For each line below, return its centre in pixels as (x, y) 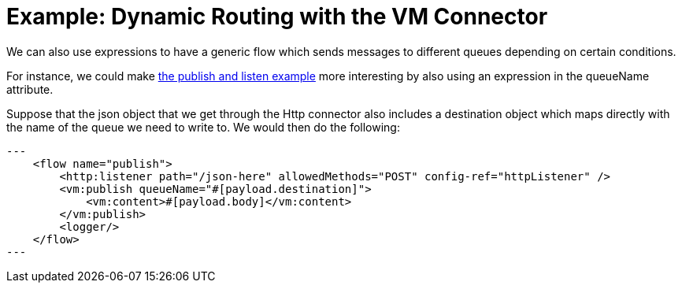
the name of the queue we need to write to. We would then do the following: (203, 127)
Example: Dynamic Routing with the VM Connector (277, 17)
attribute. (30, 89)
